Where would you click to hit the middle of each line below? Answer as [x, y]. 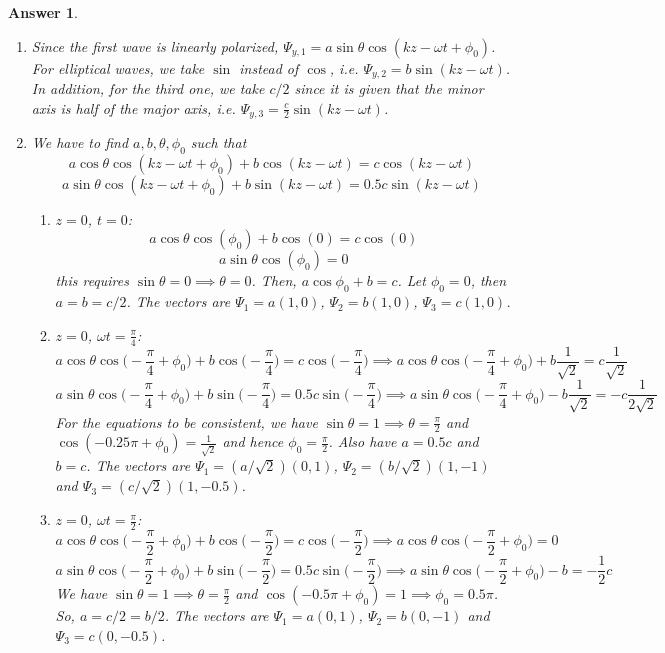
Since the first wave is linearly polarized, [155, 45]
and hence [253, 441]
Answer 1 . [43, 12]
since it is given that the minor [389, 88]
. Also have [362, 441]
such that [218, 142]
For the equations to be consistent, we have [186, 421]
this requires [92, 280]
